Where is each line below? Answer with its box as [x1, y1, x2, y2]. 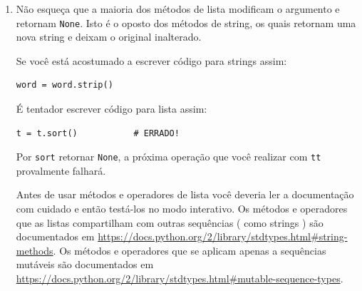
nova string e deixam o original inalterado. [16, 29, 202, 44]
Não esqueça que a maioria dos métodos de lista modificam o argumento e [16, 1, 340, 16]
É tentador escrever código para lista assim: [16, 101, 207, 116]
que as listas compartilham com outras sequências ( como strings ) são [16, 215, 324, 230]
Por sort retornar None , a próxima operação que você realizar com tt [16, 149, 321, 164]
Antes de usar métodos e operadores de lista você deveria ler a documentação [16, 187, 354, 202]
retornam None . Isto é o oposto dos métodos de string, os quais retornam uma [16, 15, 356, 30]
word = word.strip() [16, 80, 113, 91]
